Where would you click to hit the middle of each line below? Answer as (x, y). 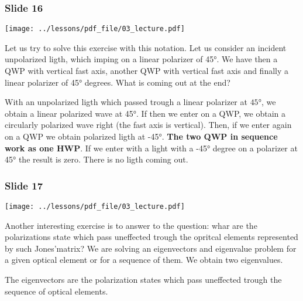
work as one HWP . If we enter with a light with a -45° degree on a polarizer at (151, 148)
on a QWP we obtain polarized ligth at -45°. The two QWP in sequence (141, 136)
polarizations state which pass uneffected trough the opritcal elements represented (151, 237)
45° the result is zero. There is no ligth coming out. (97, 159)
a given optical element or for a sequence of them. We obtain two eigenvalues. (144, 260)
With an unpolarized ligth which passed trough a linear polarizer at (126, 102)
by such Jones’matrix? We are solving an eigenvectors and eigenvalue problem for (151, 248)
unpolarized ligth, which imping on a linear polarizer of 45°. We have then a (141, 59)
